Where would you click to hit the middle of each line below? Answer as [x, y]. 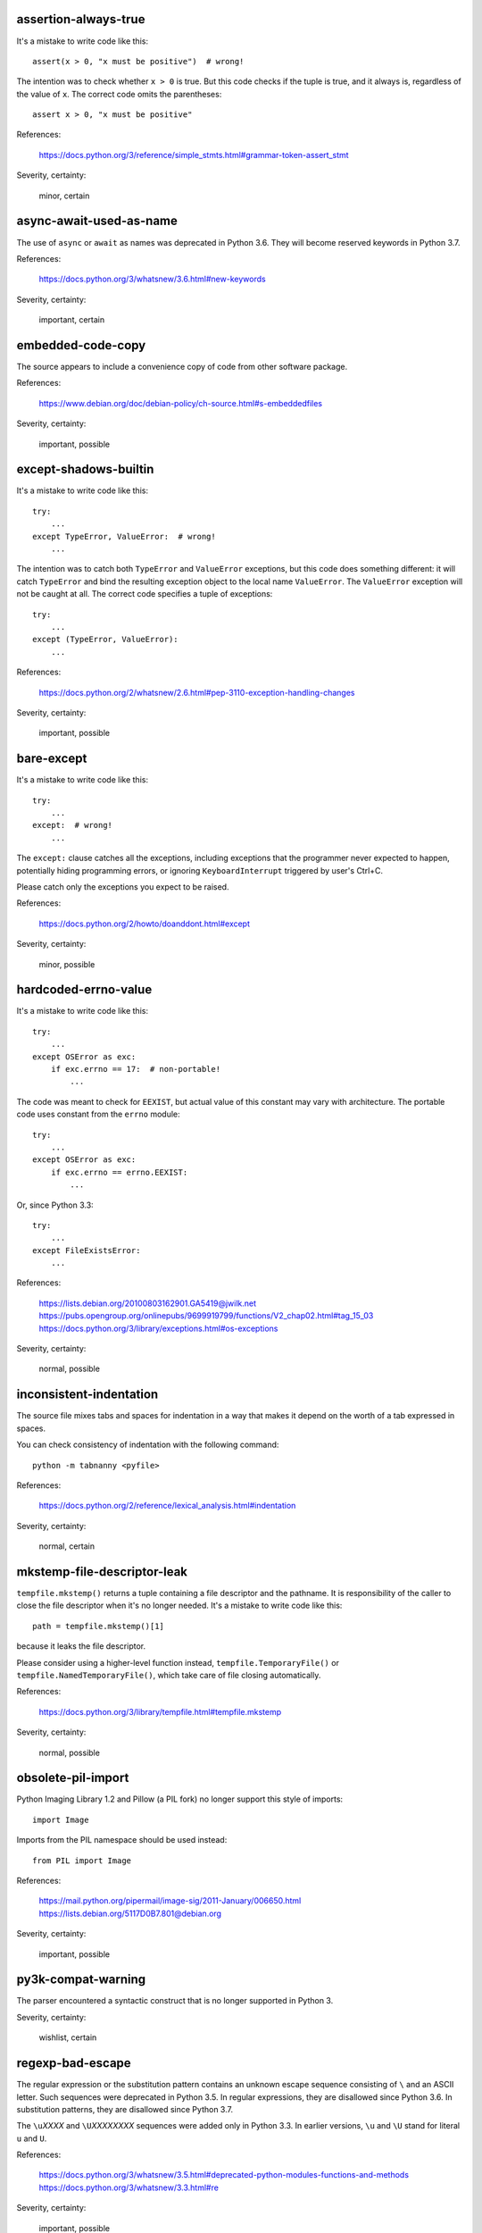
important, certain [72, 320]
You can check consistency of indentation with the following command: [148, 1445]
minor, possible [67, 964]
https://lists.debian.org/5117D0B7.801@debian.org [130, 1913]
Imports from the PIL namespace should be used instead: [122, 1840]
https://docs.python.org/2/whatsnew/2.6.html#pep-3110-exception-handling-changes [197, 692]
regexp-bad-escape [74, 2063]
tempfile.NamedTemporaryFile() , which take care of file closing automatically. [169, 1675]
